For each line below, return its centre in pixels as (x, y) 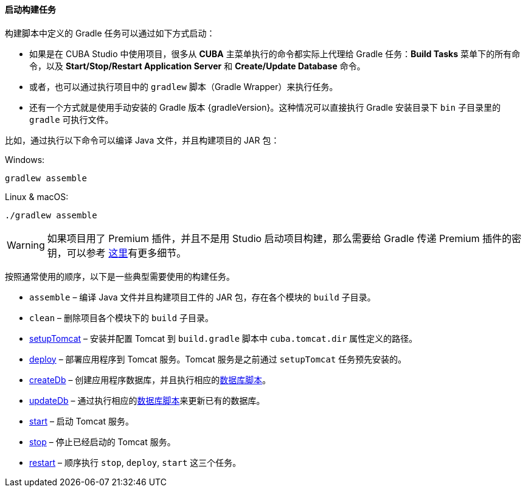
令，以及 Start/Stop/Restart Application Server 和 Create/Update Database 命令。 (197, 66)
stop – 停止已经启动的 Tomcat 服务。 (102, 442)
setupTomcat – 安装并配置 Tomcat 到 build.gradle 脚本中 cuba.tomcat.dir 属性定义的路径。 (223, 338)
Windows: (25, 159)
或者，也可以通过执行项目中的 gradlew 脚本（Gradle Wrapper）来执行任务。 (184, 86)
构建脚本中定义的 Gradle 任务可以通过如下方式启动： (110, 33)
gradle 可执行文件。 (71, 119)
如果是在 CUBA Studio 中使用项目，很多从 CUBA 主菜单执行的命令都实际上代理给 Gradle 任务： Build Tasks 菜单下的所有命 (275, 54)
